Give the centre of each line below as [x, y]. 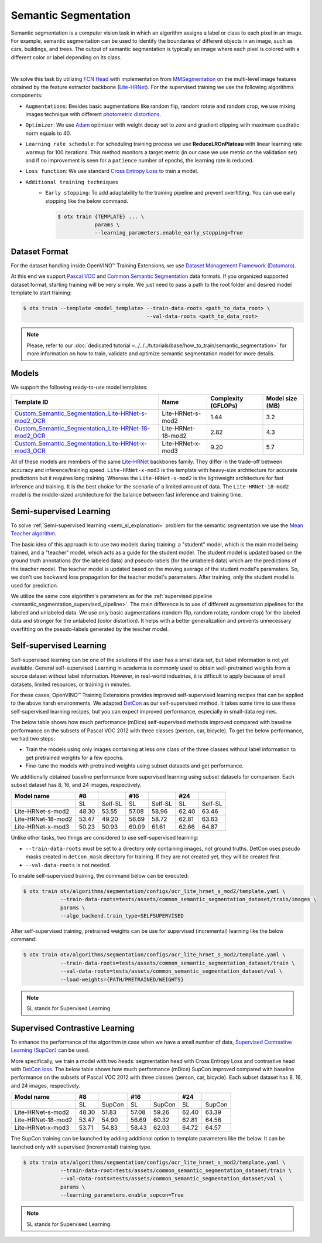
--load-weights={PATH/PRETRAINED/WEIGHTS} [122, 979]
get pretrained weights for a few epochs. [75, 758]
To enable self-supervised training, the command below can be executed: [100, 875]
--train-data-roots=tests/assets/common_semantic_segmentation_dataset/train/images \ [188, 899]
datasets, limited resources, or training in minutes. [71, 684]
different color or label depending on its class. [66, 57]
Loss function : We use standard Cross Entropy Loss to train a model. [112, 171]
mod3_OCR [30, 451]
